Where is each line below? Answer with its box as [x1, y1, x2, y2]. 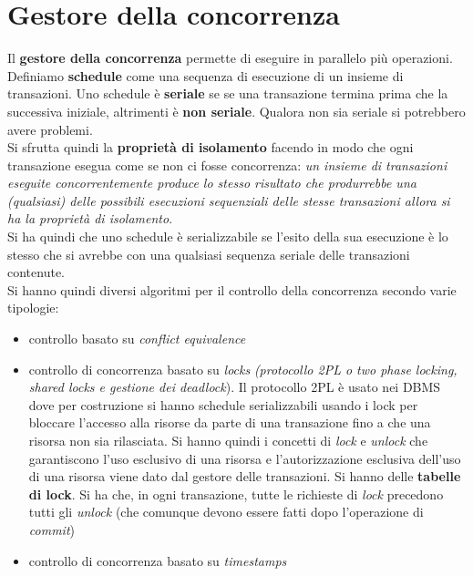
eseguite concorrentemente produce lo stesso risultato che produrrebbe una [7, 173, 416, 192]
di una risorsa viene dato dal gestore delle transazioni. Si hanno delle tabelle [28, 467, 461, 486]
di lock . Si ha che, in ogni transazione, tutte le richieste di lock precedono [28, 484, 444, 503]
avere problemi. [7, 119, 93, 139]
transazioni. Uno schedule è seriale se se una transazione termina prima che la [7, 84, 448, 103]
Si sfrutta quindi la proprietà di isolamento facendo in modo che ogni [7, 138, 414, 157]
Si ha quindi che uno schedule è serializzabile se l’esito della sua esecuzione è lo [7, 227, 448, 246]
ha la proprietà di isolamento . [7, 209, 173, 228]
